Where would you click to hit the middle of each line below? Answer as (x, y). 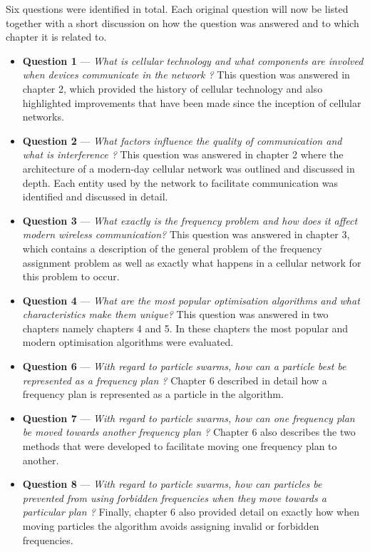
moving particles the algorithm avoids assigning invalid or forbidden (171, 526)
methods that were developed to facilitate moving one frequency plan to (180, 446)
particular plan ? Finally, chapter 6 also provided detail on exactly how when (191, 512)
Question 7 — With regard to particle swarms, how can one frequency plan (189, 418)
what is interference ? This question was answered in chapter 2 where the (183, 154)
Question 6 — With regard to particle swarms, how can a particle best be (184, 366)
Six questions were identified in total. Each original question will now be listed (177, 9)
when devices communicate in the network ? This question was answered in (186, 75)
